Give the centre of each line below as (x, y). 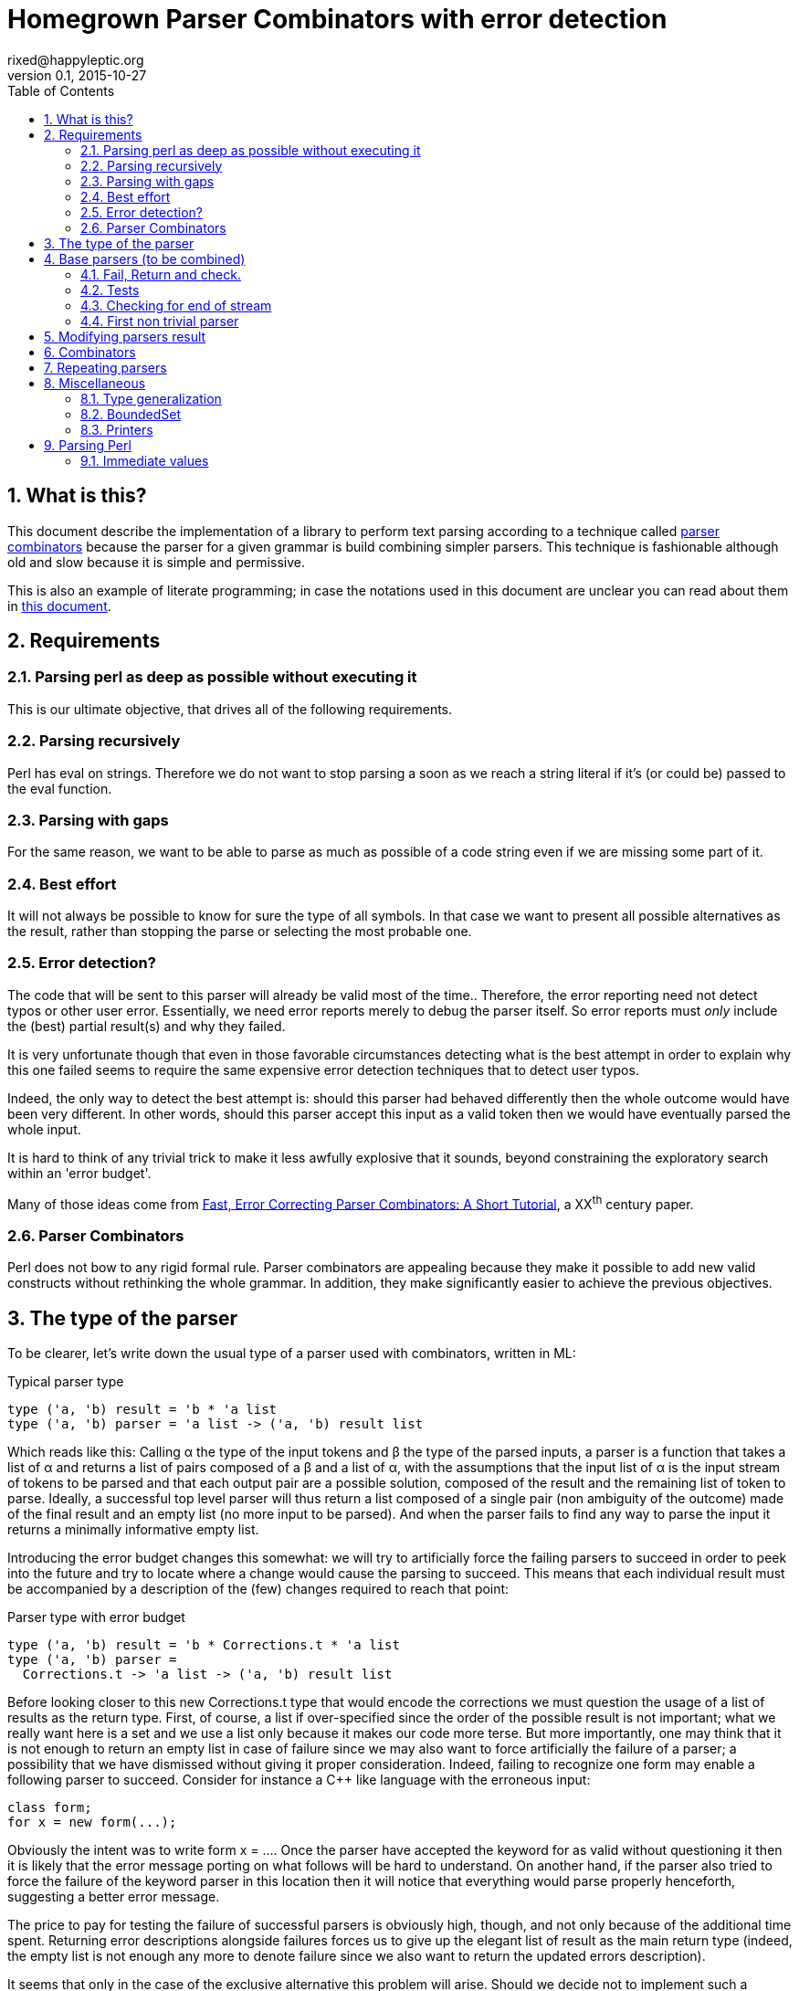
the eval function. (60, 788)
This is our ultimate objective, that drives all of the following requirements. (230, 709)
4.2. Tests (110, 290)
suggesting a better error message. (114, 1897)
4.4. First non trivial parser (160, 321)
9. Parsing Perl (88, 445)
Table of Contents (61, 90)
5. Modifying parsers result (125, 336)
